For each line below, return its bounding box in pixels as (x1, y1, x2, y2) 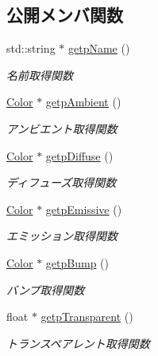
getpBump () (45, 254, 109, 271)
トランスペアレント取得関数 (6, 334, 150, 351)
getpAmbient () (45, 93, 121, 110)
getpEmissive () (45, 200, 122, 217)
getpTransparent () (40, 308, 133, 325)
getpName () (68, 40, 130, 57)
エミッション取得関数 (6, 227, 118, 244)
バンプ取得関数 (6, 281, 85, 298)
